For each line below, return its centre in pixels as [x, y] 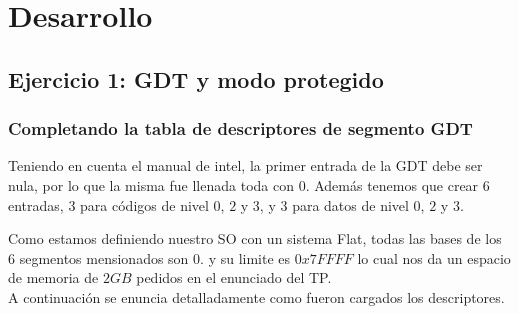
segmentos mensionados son [104, 257]
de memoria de [53, 277]
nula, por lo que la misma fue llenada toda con [151, 184]
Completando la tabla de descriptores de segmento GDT [240, 128]
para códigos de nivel [144, 204]
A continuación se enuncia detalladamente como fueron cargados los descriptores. [256, 296]
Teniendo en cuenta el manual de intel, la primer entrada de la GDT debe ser [245, 165]
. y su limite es [245, 257]
